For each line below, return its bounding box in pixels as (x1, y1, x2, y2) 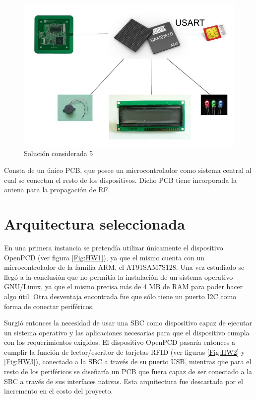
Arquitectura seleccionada (4, 214, 185, 234)
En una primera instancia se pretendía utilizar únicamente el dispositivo (4, 242, 223, 252)
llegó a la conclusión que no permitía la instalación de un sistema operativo (4, 271, 233, 282)
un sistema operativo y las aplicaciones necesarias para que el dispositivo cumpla (4, 327, 250, 337)
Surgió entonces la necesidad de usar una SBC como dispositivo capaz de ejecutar (4, 318, 252, 328)
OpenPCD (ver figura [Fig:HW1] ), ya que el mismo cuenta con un (4, 252, 205, 262)
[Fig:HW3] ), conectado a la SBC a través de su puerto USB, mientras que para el (4, 356, 252, 367)
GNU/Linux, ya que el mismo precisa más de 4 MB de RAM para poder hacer (4, 281, 243, 292)
